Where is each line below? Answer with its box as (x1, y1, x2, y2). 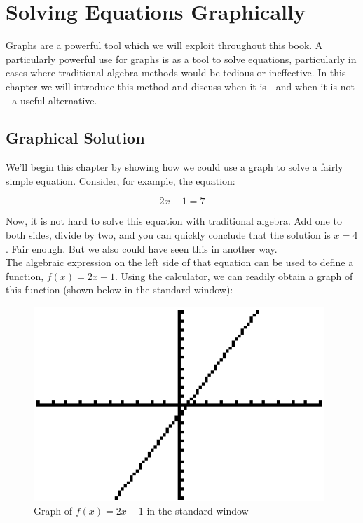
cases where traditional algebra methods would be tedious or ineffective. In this (6, 65, 346, 80)
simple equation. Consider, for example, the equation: (6, 173, 235, 188)
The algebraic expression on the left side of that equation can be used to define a (6, 255, 354, 270)
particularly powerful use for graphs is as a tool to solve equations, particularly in (6, 51, 357, 66)
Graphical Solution (6, 127, 145, 148)
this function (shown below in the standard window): (6, 282, 233, 297)
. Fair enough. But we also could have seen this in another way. (6, 241, 278, 256)
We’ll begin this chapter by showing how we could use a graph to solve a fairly (6, 160, 343, 174)
